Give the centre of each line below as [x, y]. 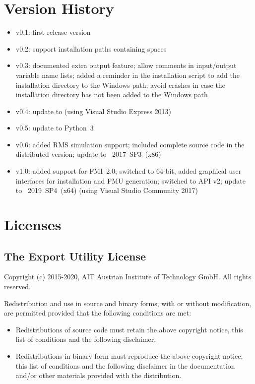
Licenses [33, 224]
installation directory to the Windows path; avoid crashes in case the [120, 85]
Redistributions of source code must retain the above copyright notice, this [129, 329]
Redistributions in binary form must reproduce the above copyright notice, [129, 355]
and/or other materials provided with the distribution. [98, 375]
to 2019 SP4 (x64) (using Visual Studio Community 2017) [107, 190]
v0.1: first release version [53, 32]
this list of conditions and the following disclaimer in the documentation [125, 365]
